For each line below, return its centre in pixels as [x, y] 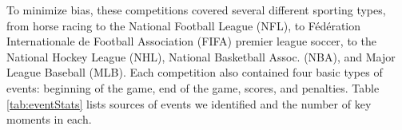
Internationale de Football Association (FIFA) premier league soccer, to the [191, 41]
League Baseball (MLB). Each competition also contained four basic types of [195, 72]
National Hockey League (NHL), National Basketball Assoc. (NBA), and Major [201, 56]
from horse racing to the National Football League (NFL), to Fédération [184, 25]
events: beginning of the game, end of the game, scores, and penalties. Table [193, 87]
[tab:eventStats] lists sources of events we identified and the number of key [189, 103]
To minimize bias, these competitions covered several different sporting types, [196, 10]
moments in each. [49, 119]
